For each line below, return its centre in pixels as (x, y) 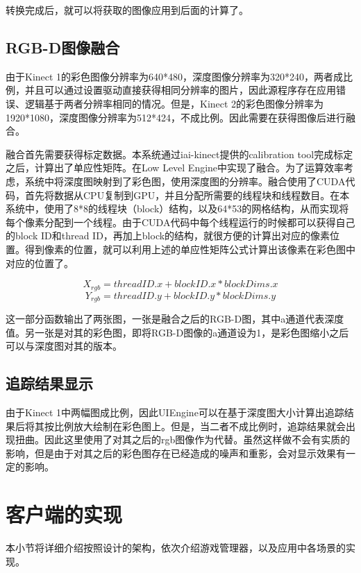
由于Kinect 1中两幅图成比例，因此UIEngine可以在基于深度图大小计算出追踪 (175, 412)
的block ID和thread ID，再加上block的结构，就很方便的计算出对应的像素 (168, 236)
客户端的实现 (64, 514)
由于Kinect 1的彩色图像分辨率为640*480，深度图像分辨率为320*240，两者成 (175, 76)
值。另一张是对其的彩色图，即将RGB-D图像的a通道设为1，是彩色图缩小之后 (177, 332)
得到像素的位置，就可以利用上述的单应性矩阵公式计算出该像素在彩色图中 (190, 249)
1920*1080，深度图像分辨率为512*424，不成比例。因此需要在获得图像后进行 (176, 117)
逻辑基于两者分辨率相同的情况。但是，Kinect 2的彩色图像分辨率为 (174, 103)
